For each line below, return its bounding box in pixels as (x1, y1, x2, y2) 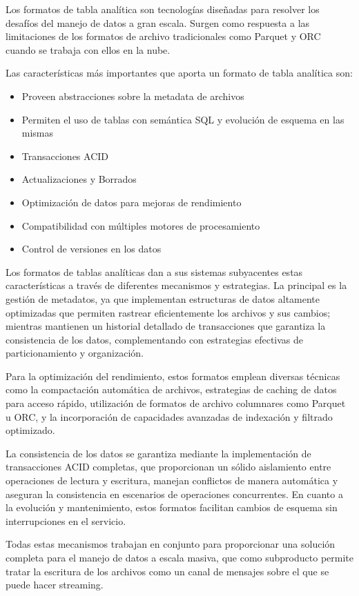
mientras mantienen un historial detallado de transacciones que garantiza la (6, 319, 326, 333)
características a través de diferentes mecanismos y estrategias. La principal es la (6, 278, 347, 292)
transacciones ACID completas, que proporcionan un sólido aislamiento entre (6, 459, 331, 474)
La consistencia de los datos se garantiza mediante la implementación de (6, 446, 311, 460)
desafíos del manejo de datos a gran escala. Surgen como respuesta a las (6, 15, 310, 30)
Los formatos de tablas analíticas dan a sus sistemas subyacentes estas (6, 264, 303, 279)
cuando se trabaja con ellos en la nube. (6, 42, 171, 57)
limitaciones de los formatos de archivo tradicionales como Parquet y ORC (6, 29, 321, 43)
